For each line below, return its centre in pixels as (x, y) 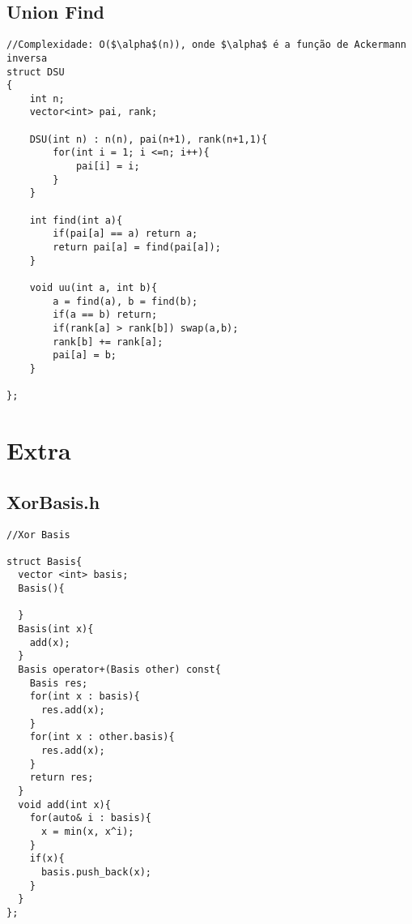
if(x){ (47, 859)
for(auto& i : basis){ (90, 818)
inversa (27, 58)
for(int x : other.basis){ (102, 737)
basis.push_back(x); (96, 872)
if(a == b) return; (105, 315)
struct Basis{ (45, 561)
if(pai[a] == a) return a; (125, 234)
